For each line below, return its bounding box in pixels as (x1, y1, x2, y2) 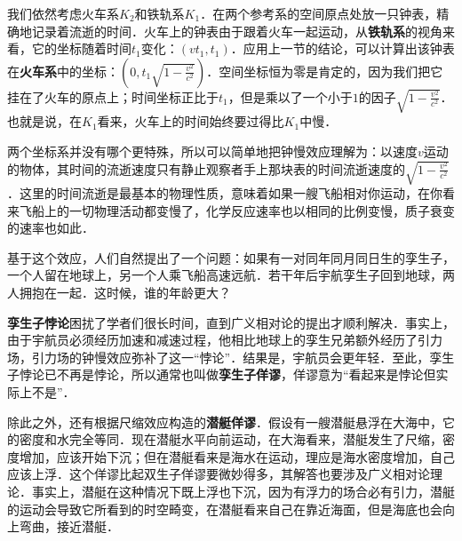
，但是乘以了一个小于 (227, 87, 353, 106)
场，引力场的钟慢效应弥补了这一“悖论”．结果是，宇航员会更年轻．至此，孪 (7, 347, 442, 366)
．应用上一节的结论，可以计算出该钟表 (230, 39, 455, 58)
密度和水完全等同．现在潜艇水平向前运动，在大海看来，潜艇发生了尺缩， (19, 430, 442, 449)
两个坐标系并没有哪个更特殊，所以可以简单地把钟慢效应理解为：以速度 (7, 141, 418, 160)
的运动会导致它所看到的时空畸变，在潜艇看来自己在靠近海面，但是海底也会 (7, 499, 442, 518)
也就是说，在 (7, 112, 82, 131)
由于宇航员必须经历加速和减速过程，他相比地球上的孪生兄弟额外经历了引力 (7, 330, 442, 349)
